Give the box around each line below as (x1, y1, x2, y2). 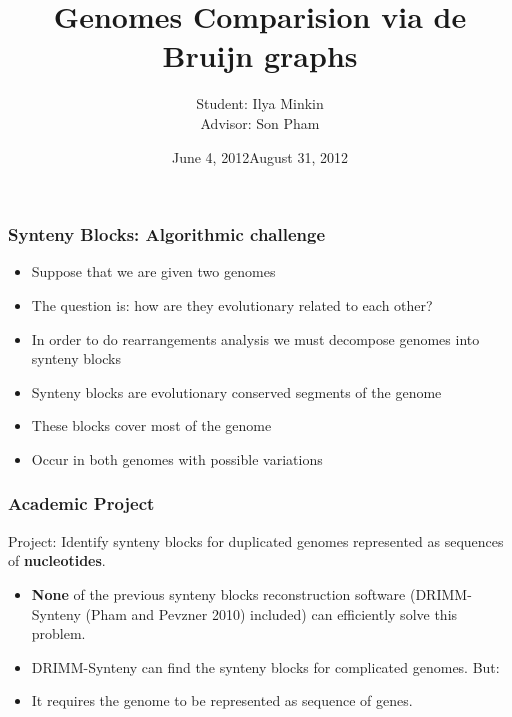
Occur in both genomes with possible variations (31, 448, 323, 469)
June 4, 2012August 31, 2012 (171, 146, 349, 167)
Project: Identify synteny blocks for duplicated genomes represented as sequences (8, 530, 504, 551)
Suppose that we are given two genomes (31, 261, 276, 282)
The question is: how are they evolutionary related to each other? (31, 294, 433, 315)
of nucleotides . (8, 550, 106, 571)
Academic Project (8, 491, 155, 516)
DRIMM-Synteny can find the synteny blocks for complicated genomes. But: (31, 656, 500, 677)
